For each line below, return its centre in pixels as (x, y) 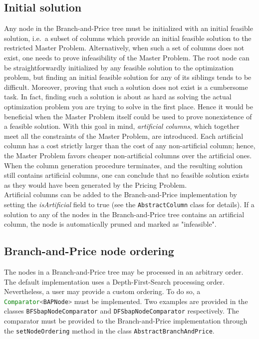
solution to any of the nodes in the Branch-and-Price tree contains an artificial (124, 214)
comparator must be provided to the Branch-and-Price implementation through (126, 321)
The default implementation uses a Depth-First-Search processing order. (114, 281)
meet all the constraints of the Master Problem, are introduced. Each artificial (124, 136)
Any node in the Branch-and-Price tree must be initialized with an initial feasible (129, 28)
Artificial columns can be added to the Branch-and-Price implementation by (121, 194)
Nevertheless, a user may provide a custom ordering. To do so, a (102, 291)
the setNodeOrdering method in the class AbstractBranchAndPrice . (109, 330)
